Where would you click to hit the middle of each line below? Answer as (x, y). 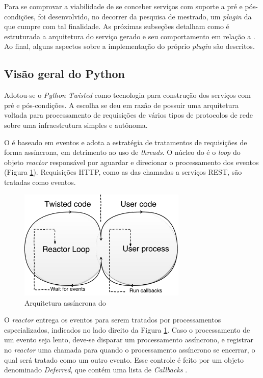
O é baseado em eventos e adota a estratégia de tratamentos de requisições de (126, 142)
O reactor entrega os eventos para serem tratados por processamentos (113, 320)
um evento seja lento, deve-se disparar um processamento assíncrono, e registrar (129, 340)
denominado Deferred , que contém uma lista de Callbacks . (96, 370)
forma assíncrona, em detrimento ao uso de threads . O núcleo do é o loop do (122, 152)
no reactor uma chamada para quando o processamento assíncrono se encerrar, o (130, 349)
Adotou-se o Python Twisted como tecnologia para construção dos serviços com (127, 95)
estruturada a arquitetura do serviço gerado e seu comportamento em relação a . (130, 36)
